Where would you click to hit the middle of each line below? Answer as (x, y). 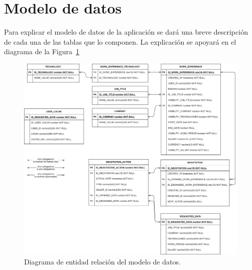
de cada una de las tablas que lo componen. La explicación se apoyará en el (120, 41)
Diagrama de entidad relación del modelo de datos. (102, 262)
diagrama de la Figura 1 (42, 51)
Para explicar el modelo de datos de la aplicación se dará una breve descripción (126, 32)
